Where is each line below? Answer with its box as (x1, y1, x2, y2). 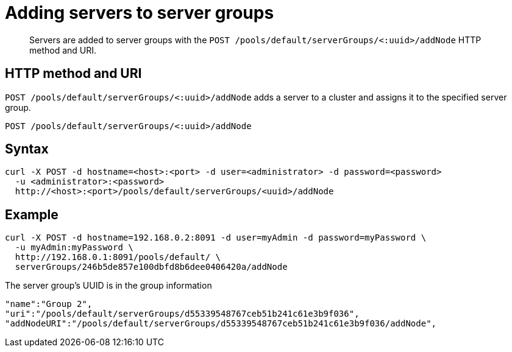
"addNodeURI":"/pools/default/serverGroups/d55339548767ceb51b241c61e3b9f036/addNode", (5, 319, 437, 329)
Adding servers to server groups (5, 2, 274, 23)
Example (5, 206, 59, 222)
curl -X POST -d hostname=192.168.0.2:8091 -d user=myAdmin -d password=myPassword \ (5, 233, 427, 243)
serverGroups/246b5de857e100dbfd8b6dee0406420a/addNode (15, 262, 288, 272)
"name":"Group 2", (5, 299, 93, 309)
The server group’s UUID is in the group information (5, 280, 212, 291)
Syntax (5, 141, 49, 157)
